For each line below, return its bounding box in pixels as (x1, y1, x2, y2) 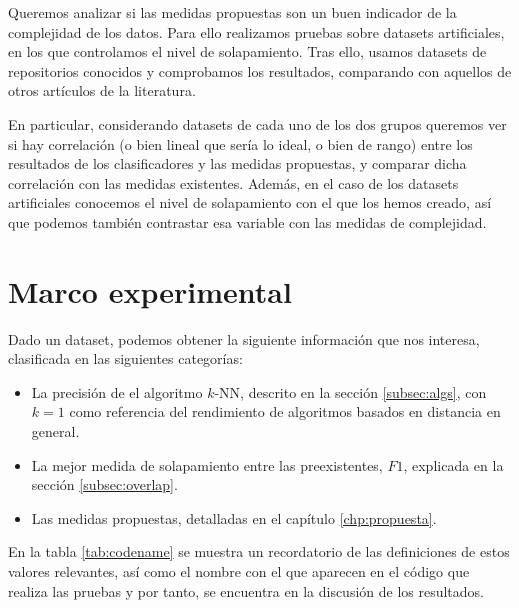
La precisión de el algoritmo (31, 381, 203, 402)
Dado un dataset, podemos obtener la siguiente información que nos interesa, (8, 328, 480, 349)
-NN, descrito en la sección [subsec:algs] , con (214, 381, 487, 402)
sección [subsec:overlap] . (31, 474, 178, 495)
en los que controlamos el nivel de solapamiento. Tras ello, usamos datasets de (8, 41, 487, 62)
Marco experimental (8, 270, 292, 311)
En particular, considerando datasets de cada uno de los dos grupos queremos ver (8, 113, 507, 134)
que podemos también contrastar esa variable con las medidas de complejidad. (8, 211, 487, 232)
